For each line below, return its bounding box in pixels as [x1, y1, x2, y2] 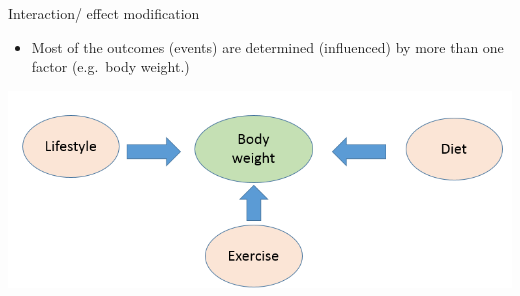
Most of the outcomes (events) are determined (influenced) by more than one [31, 36, 504, 57]
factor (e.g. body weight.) [31, 56, 190, 77]
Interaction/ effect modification [8, 3, 200, 23]
